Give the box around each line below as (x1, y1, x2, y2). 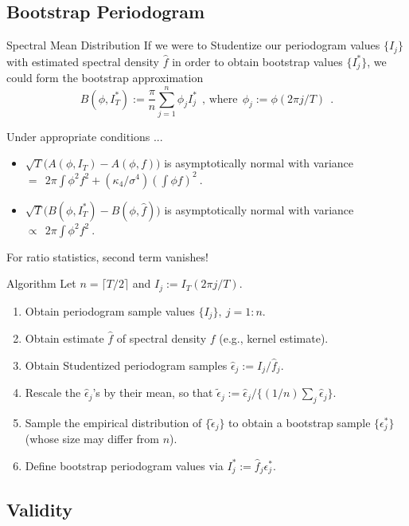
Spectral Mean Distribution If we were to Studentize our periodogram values (6, 37, 380, 53)
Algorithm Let (6, 275, 76, 292)
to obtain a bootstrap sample (228, 414, 371, 430)
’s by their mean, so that (92, 384, 213, 401)
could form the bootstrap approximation (6, 69, 204, 86)
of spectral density (116, 330, 207, 347)
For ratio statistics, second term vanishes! (6, 248, 208, 265)
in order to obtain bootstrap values (172, 53, 343, 69)
